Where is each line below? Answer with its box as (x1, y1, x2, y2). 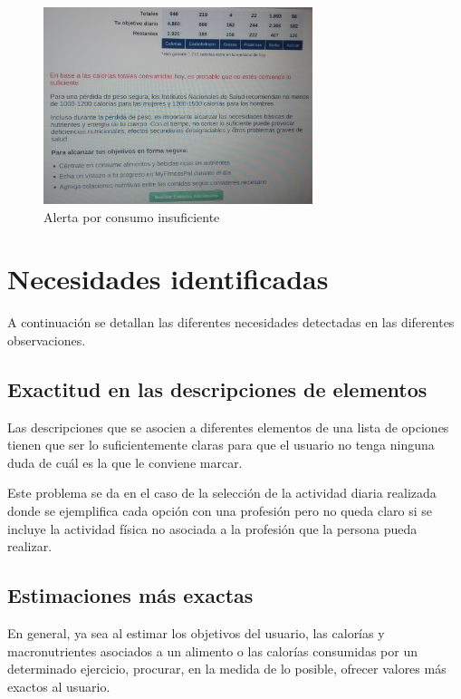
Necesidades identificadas (7, 260, 329, 297)
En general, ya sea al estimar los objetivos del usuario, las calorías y (7, 624, 385, 643)
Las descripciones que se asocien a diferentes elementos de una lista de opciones (7, 417, 449, 436)
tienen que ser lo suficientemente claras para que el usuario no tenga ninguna (7, 435, 435, 454)
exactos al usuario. (7, 676, 110, 695)
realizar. (7, 537, 53, 556)
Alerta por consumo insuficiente (43, 207, 220, 226)
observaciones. (7, 330, 86, 349)
